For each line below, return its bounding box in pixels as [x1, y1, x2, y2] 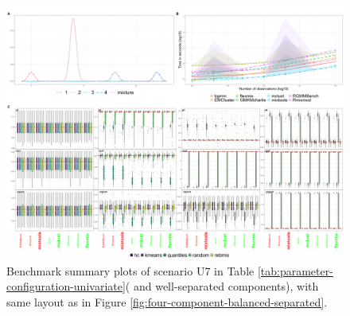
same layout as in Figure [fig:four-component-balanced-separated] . [6, 293, 328, 310]
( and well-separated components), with [125, 278, 319, 295]
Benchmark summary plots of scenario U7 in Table [6, 262, 255, 279]
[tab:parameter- [257, 262, 333, 279]
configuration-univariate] [6, 278, 126, 295]
